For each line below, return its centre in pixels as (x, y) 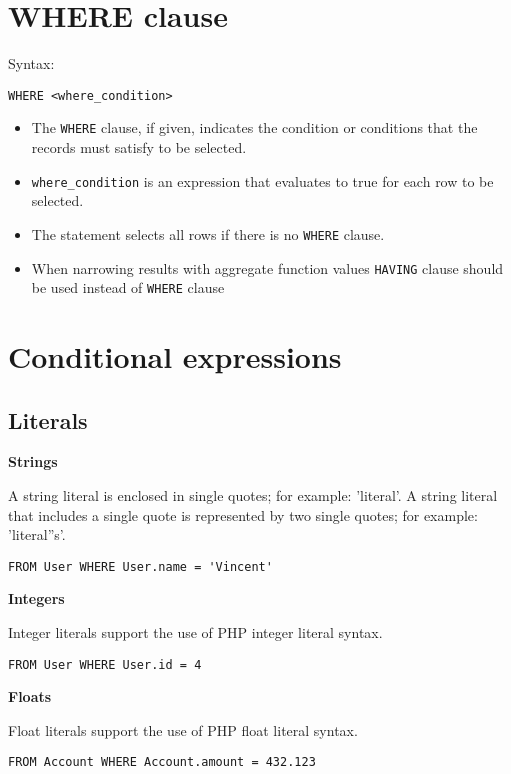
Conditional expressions (175, 356)
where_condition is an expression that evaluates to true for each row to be (262, 180)
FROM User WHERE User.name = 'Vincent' (140, 566)
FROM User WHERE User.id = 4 (105, 664)
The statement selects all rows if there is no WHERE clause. (208, 233)
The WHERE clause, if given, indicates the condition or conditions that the (254, 127)
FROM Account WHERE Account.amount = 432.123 (162, 762)
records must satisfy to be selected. (139, 147)
